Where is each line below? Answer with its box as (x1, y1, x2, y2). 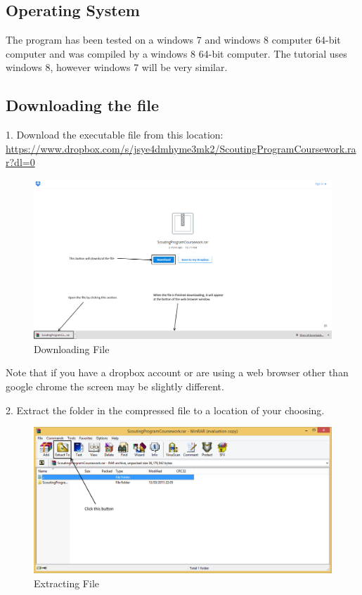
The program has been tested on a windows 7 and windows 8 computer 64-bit (6, 32, 341, 47)
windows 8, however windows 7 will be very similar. (6, 60, 228, 75)
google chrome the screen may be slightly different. (6, 379, 224, 394)
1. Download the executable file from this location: (6, 127, 224, 142)
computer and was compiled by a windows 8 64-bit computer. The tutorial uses (6, 46, 347, 60)
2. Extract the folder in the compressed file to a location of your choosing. (6, 402, 325, 417)
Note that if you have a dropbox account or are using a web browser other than (6, 365, 349, 380)
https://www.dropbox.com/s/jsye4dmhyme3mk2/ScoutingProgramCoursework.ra (6, 141, 356, 155)
